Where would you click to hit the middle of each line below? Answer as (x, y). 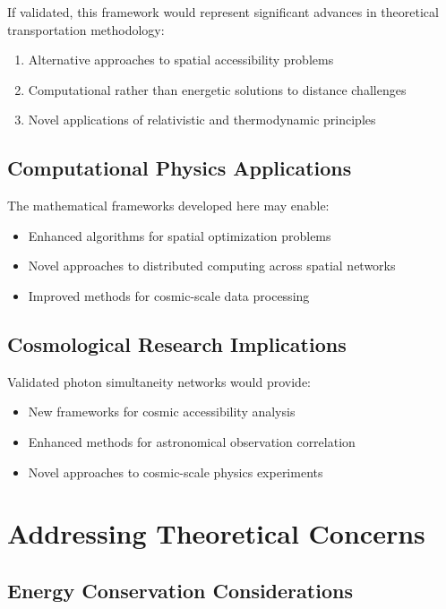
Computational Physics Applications (180, 168)
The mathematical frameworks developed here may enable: (168, 206)
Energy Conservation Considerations (180, 590)
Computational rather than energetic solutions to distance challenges (217, 89)
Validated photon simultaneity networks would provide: (159, 381)
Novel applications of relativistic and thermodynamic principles (202, 120)
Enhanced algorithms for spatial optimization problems (180, 235)
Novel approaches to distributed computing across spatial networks (212, 266)
